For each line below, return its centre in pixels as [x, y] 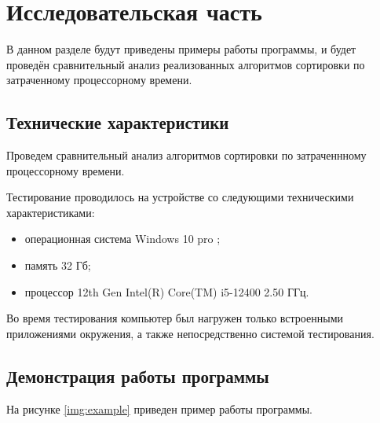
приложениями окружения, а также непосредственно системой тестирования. [190, 333]
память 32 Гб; [58, 265]
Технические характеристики [118, 122]
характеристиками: [51, 212]
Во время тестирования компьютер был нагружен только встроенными [175, 318]
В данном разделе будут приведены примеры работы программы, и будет [181, 49]
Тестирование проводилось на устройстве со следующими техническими [180, 197]
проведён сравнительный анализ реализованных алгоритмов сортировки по [186, 64]
